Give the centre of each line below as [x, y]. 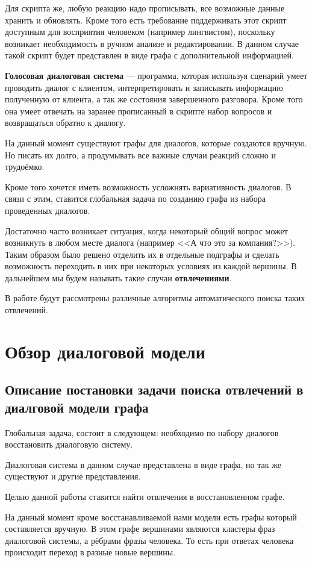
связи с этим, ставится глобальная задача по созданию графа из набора [135, 198]
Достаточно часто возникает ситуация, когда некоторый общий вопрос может [146, 230]
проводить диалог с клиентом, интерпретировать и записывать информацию [144, 87]
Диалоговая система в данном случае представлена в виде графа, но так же [143, 464]
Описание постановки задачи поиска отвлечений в [154, 389]
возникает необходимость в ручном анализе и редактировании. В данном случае [152, 43]
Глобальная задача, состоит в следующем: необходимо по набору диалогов [142, 432]
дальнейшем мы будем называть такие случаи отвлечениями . [118, 277]
